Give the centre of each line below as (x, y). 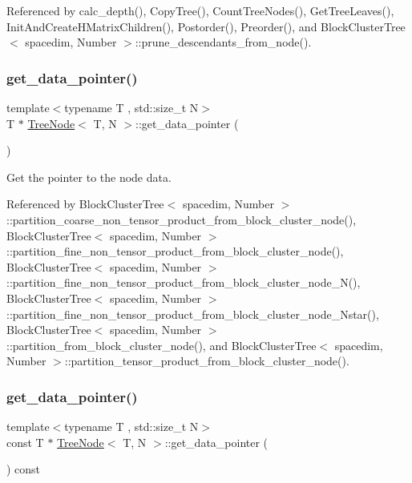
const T (25, 442)
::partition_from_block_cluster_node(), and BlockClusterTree (162, 345)
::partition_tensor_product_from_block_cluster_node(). (207, 361)
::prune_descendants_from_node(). (223, 42)
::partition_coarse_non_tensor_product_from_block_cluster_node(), (182, 219)
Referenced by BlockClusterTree (85, 204)
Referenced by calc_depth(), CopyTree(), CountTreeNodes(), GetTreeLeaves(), (200, 10)
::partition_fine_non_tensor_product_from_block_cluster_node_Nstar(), (193, 314)
